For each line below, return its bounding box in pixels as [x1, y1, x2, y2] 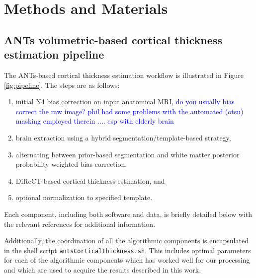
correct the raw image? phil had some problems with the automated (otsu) [15, 106, 244, 116]
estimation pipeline [4, 47, 104, 62]
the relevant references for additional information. [4, 218, 156, 229]
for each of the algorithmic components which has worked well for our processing [4, 255, 250, 265]
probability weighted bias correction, [15, 159, 127, 169]
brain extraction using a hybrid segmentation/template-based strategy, [15, 132, 231, 142]
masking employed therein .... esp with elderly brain [15, 116, 174, 126]
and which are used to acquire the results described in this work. [4, 264, 201, 275]
